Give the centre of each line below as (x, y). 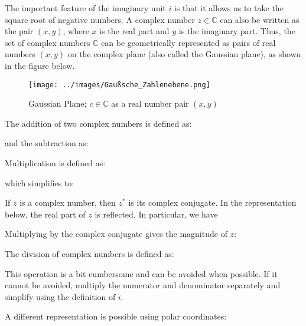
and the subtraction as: (47, 143)
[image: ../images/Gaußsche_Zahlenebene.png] (119, 85)
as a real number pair (150, 103)
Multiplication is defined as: (55, 163)
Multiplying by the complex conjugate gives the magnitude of (116, 234)
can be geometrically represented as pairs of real (188, 42)
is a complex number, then (68, 202)
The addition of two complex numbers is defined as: (98, 123)
